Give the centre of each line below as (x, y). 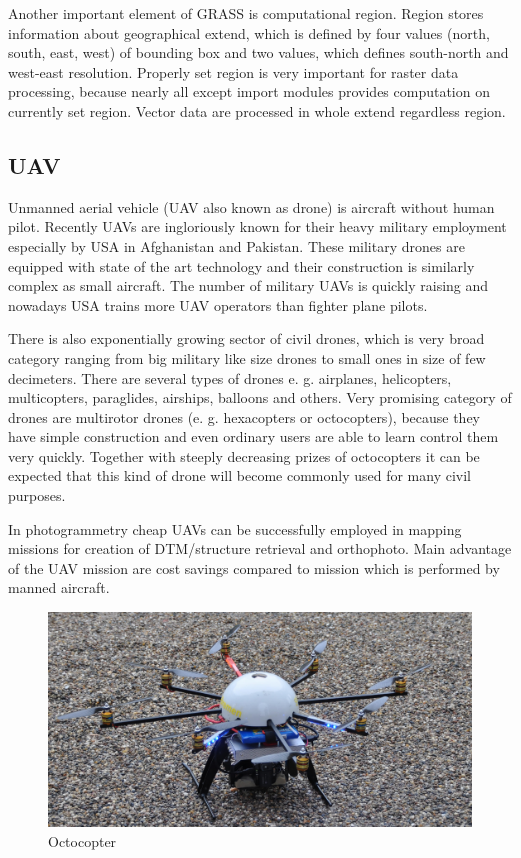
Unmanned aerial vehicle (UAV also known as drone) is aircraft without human (251, 206)
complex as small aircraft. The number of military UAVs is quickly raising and (248, 285)
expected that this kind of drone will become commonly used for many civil (240, 475)
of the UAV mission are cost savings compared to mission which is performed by (254, 567)
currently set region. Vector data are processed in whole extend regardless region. (257, 110)
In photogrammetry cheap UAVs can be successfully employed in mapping (235, 528)
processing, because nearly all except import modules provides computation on (249, 91)
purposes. (37, 495)
